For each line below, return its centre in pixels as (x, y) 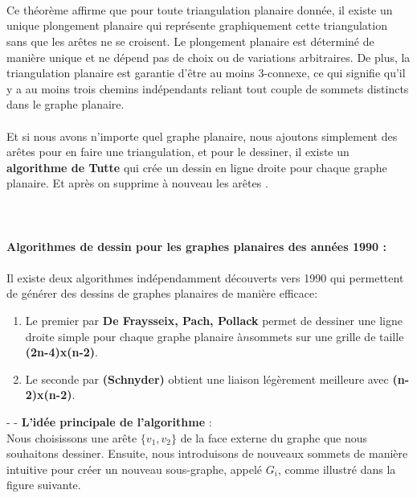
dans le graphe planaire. (65, 104)
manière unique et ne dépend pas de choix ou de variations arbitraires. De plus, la (208, 57)
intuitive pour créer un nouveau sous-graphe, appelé (135, 469)
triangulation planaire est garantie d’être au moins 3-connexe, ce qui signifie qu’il (206, 73)
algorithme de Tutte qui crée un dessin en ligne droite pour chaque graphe (197, 167)
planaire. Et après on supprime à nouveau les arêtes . (137, 183)
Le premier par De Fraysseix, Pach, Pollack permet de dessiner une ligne (214, 321)
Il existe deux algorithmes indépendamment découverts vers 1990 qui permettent (205, 277)
